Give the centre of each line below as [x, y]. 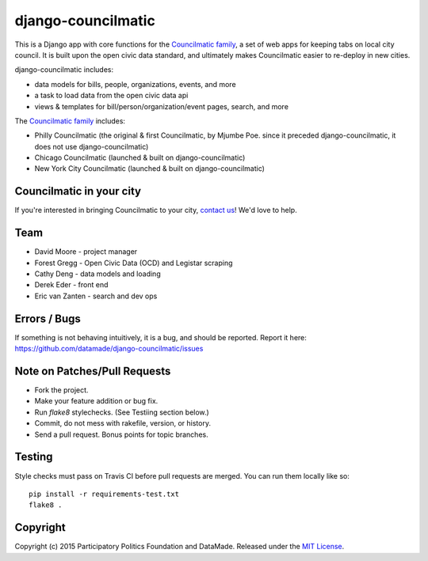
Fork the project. [61, 390]
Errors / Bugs [48, 318]
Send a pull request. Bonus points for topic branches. [122, 434]
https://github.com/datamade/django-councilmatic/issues [109, 349]
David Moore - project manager [86, 252]
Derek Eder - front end [71, 285]
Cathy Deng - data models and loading [98, 274]
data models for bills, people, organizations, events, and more [136, 84]
